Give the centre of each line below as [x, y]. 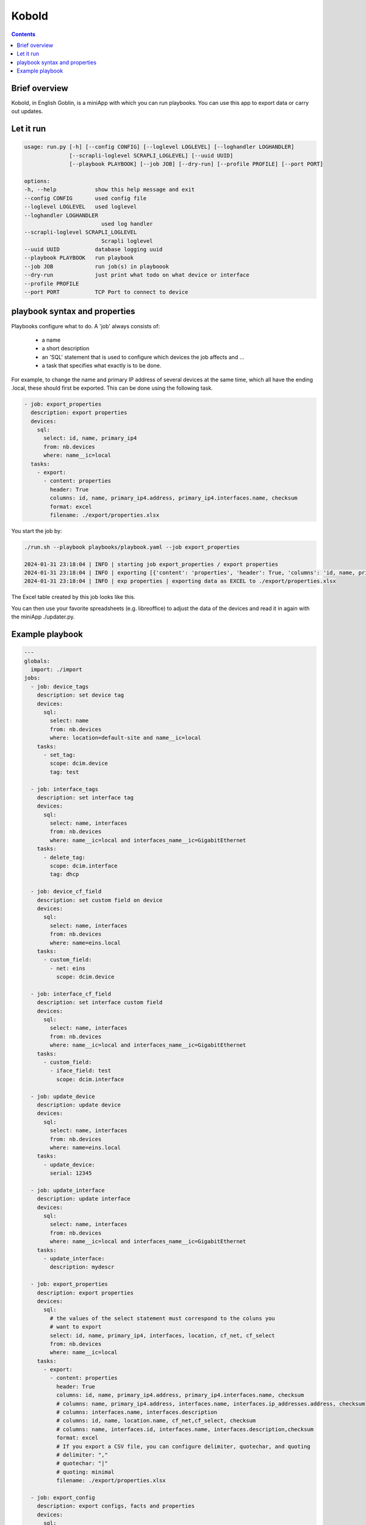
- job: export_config [63, 1497]
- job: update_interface [68, 1190]
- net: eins [67, 968]
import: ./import [56, 670]
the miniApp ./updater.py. [43, 617]
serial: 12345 [71, 1173]
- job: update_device [63, 1096]
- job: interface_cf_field [71, 994]
